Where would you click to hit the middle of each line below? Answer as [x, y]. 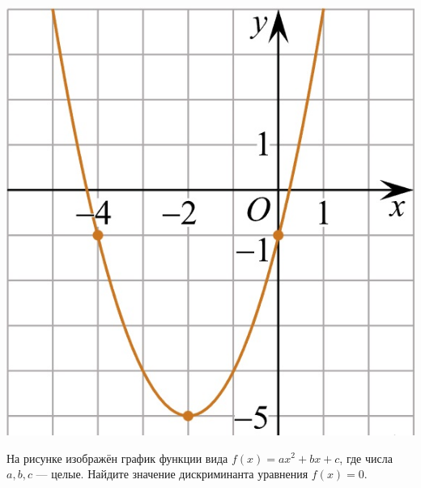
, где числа [366, 458]
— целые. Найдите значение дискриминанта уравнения [172, 474]
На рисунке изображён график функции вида [117, 458]
